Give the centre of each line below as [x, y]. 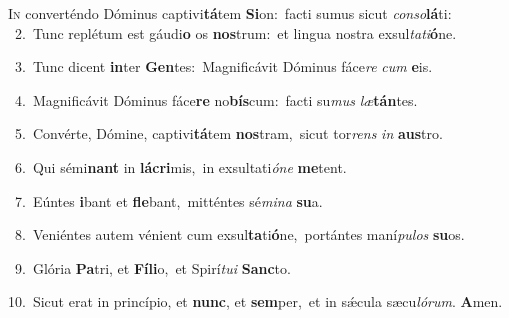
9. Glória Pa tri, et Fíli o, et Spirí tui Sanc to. [152, 267]
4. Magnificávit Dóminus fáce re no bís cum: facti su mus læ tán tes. [216, 99]
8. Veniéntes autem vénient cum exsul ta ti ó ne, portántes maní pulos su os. [239, 234]
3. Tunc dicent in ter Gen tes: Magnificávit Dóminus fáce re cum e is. [223, 66]
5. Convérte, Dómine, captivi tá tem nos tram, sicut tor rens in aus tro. [228, 133]
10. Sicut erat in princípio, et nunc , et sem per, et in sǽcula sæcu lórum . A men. [255, 301]
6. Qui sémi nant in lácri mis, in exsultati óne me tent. [180, 166]
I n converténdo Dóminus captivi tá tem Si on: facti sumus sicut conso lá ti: [230, 13]
